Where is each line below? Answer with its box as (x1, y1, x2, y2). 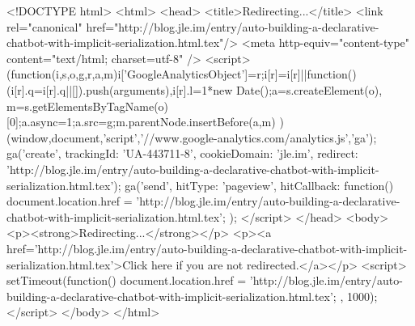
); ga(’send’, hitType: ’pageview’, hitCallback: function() (113, 176, 394, 193)
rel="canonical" (6, 18, 83, 35)
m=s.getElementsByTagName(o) (6, 97, 169, 114)
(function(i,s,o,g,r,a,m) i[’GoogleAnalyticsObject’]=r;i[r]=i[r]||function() (6, 66, 357, 83)
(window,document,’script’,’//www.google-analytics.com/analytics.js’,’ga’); (6, 129, 377, 146)
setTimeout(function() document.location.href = (6, 272, 247, 289)
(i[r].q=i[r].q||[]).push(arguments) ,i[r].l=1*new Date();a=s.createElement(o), (6, 81, 383, 98)
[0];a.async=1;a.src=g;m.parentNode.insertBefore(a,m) (6, 113, 276, 130)
